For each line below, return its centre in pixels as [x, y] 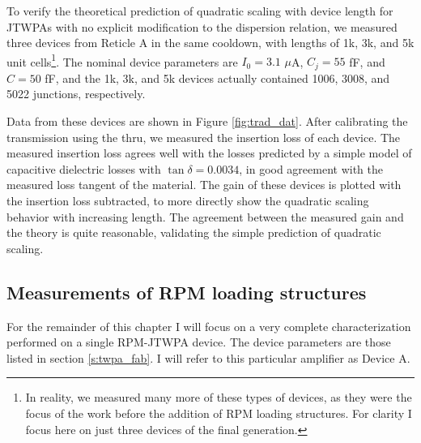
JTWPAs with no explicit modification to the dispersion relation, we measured [202, 26]
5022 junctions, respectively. [76, 94]
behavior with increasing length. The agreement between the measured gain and [205, 216]
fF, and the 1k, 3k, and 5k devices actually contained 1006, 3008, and [217, 77]
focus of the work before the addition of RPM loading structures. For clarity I [219, 413]
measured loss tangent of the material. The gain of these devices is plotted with [204, 185]
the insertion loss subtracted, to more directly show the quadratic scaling [188, 201]
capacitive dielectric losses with [84, 168]
